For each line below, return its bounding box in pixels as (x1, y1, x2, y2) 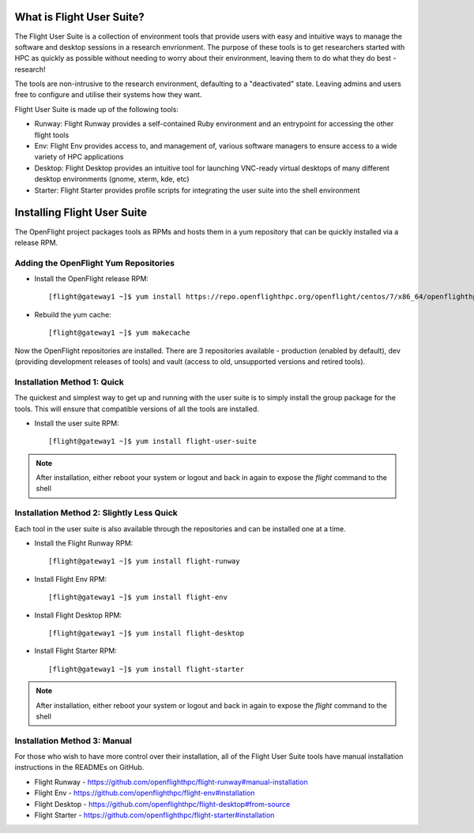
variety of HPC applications (34, 152, 124, 162)
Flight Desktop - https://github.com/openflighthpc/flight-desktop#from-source (34, 799, 291, 809)
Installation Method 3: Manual (14, 735, 132, 746)
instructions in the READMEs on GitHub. (14, 763, 145, 772)
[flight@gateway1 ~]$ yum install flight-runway (48, 557, 240, 566)
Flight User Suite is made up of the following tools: (14, 104, 179, 114)
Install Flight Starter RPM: (34, 646, 118, 655)
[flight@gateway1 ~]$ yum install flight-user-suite (48, 437, 257, 446)
